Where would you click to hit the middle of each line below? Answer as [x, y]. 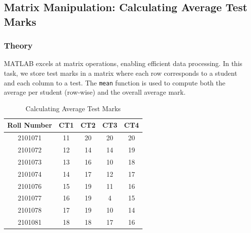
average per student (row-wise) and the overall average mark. [95, 92]
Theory [18, 45]
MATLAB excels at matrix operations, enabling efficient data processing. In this [123, 63]
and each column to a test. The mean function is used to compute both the [115, 82]
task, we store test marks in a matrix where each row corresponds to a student [121, 73]
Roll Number [30, 125]
